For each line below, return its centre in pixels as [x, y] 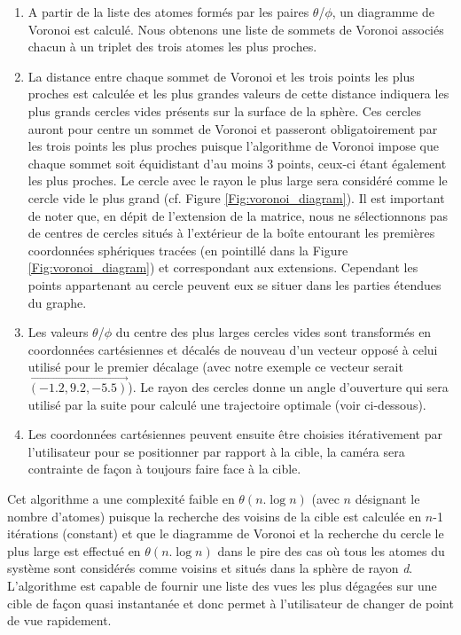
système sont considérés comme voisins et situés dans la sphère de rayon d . [210, 568]
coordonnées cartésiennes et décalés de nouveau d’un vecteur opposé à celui [233, 349]
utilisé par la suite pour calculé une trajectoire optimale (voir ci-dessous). [227, 404]
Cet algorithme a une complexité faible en [121, 499]
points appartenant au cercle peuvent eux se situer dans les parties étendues [234, 284]
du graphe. [57, 302]
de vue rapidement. [59, 620]
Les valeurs [58, 332]
